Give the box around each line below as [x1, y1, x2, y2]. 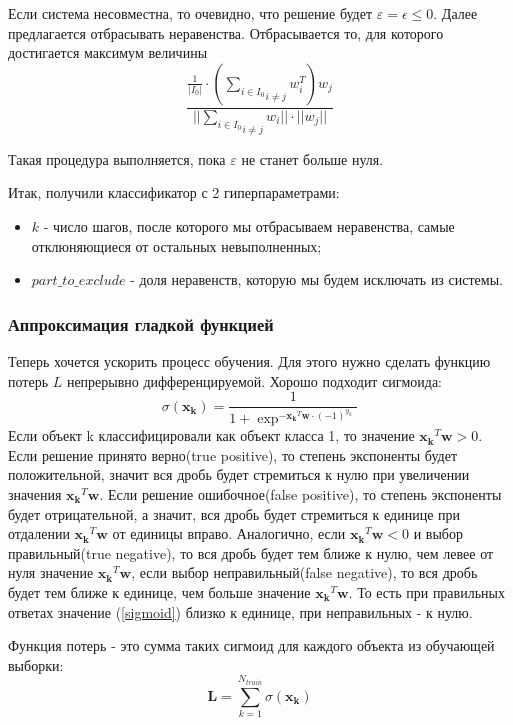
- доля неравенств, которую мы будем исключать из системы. [130, 269, 503, 290]
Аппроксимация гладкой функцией [8, 311, 274, 336]
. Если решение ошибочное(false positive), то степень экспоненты [99, 483, 502, 504]
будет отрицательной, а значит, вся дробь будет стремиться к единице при [8, 503, 461, 524]
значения [8, 483, 62, 504]
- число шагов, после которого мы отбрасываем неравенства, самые [43, 216, 455, 236]
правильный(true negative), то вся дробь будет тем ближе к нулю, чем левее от [8, 542, 494, 563]
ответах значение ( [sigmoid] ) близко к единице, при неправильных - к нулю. [8, 601, 473, 622]
